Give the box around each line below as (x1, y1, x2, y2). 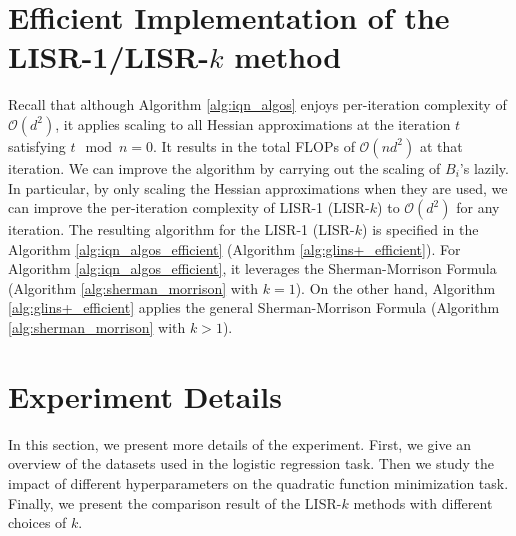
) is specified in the (362, 219, 479, 240)
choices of (8, 512, 67, 533)
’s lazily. (459, 157, 509, 178)
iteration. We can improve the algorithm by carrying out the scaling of (8, 157, 441, 178)
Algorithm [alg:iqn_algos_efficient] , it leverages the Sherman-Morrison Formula (8, 258, 497, 279)
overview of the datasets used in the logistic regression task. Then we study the (8, 453, 495, 474)
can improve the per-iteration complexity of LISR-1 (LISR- (8, 197, 370, 218)
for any (456, 197, 500, 218)
